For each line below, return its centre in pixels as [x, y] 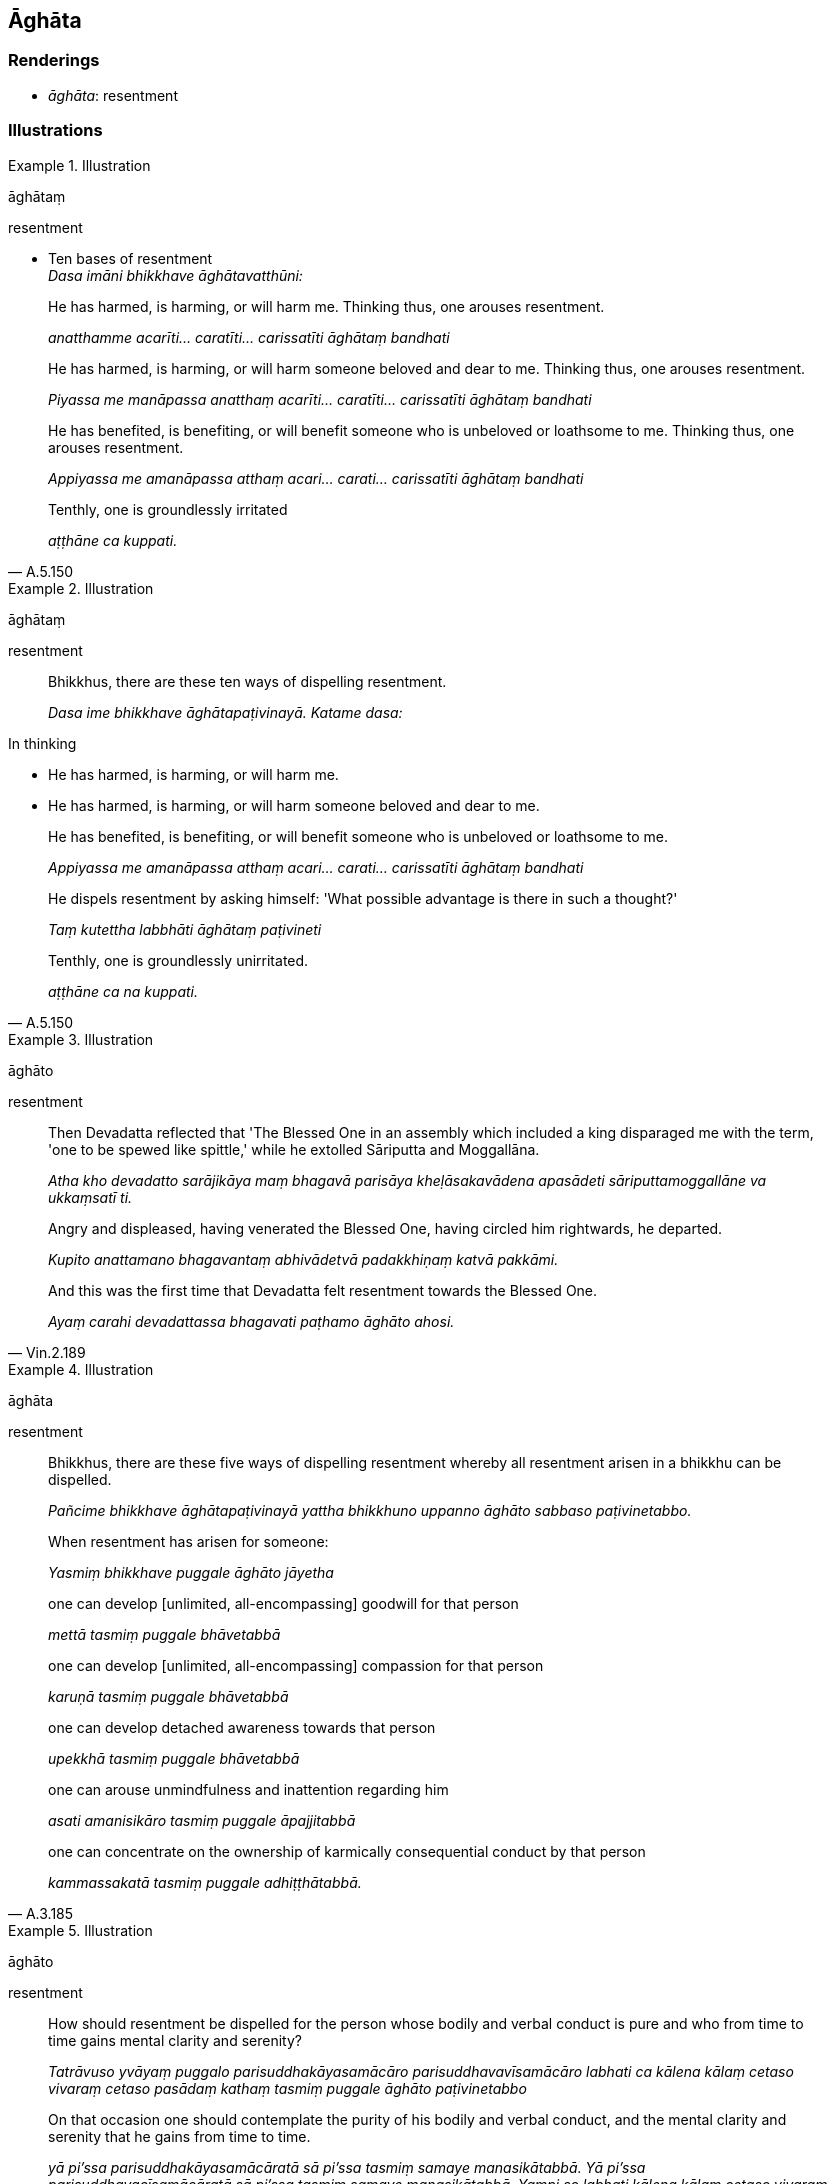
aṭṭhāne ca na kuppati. [123, 991]
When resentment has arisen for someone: [188, 1541]
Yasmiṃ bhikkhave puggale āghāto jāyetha [191, 1572]
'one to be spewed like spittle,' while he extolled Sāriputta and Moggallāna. [294, 1149]
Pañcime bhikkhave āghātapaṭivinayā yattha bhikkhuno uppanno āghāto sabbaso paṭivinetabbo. [370, 1510]
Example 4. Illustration [81, 1369]
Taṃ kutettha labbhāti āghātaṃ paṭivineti [185, 929]
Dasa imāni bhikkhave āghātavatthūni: [175, 275]
